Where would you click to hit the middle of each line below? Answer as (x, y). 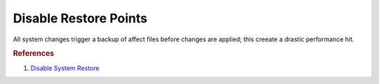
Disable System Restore (65, 68)
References (34, 54)
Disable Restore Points (80, 18)
